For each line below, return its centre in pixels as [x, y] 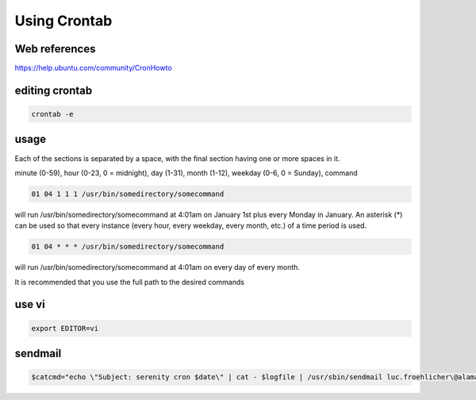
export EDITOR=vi [65, 328]
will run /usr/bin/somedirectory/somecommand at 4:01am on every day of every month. [157, 267]
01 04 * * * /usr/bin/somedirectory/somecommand [128, 247]
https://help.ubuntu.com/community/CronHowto [93, 68]
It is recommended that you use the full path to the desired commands [130, 282]
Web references [55, 49]
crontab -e [52, 114]
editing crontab [54, 90]
